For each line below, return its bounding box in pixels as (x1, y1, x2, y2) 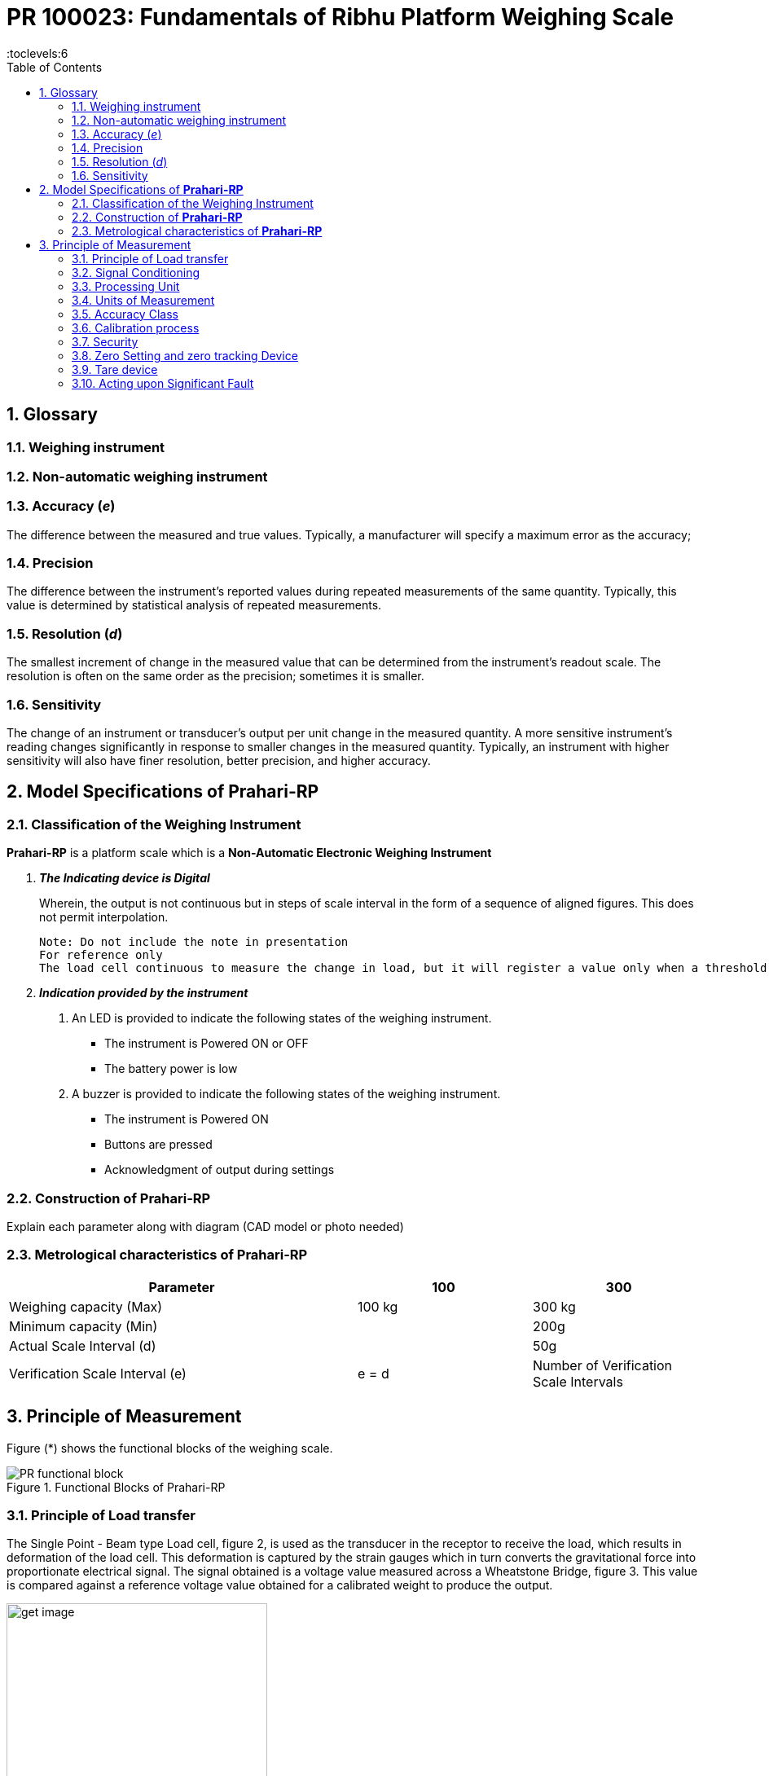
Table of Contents (7, 59, 103, 74)
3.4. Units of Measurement (72, 292, 215, 307)
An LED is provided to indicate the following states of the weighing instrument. (72, 1011, 492, 1026)
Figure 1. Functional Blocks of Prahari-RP (7, 1479, 226, 1494)
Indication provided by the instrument (39, 986, 248, 1000)
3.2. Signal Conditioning (72, 265, 200, 279)
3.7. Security (72, 334, 138, 349)
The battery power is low (104, 1062, 238, 1076)
